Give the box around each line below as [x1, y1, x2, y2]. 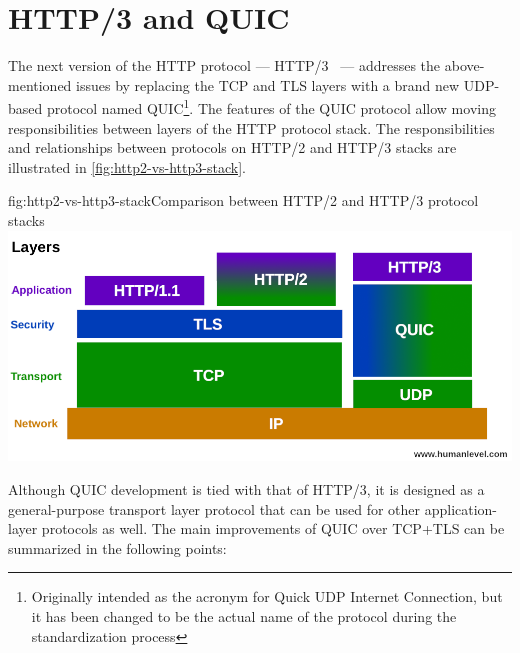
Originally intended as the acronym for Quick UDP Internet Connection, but [31, 586, 503, 607]
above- [444, 55, 485, 76]
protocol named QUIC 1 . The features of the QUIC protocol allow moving [46, 95, 496, 118]
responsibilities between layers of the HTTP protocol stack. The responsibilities [8, 117, 495, 138]
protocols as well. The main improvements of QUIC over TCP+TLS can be [41, 518, 505, 539]
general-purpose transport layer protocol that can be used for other [8, 498, 421, 519]
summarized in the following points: [8, 537, 227, 558]
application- [424, 498, 498, 519]
